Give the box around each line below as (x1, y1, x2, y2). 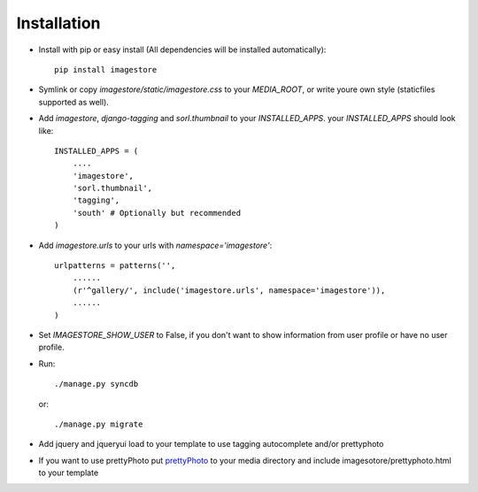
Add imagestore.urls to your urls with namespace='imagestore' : (38, 240, 273, 250)
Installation (16, 13, 101, 33)
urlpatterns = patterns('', (54, 261, 176, 271)
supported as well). (38, 96, 110, 107)
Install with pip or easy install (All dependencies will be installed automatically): (38, 44, 327, 55)
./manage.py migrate (54, 419, 143, 429)
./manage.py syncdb (54, 379, 139, 389)
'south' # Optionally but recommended (72, 208, 242, 218)
